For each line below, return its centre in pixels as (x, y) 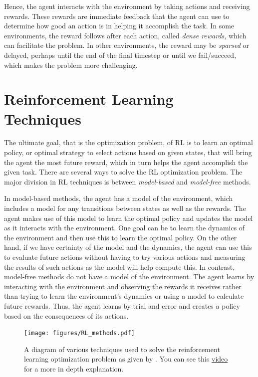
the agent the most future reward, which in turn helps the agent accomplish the (126, 162)
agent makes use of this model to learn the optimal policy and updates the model (129, 218)
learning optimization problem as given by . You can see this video (126, 359)
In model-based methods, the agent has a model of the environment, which (119, 198)
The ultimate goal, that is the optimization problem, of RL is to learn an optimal (129, 142)
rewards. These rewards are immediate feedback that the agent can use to (117, 16)
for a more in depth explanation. (74, 369)
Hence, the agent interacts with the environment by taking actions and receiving (127, 6)
